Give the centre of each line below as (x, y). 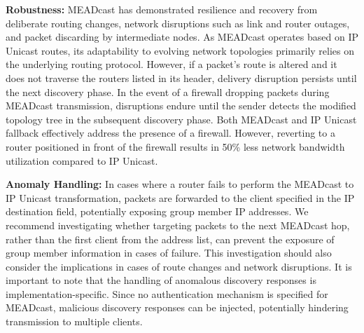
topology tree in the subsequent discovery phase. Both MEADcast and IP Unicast (181, 119)
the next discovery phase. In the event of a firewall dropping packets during (168, 91)
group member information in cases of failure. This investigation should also (169, 253)
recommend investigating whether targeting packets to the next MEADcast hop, (178, 225)
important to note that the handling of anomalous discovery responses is (161, 280)
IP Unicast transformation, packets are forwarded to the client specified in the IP (180, 197)
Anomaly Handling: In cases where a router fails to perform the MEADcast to (180, 184)
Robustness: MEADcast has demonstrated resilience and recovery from (162, 9)
